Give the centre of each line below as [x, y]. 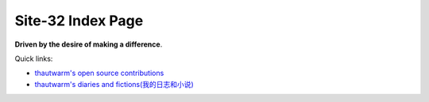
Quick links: [34, 59]
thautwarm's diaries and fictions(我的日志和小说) [114, 84]
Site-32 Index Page [79, 21]
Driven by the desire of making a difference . [89, 44]
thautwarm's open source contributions [99, 73]
